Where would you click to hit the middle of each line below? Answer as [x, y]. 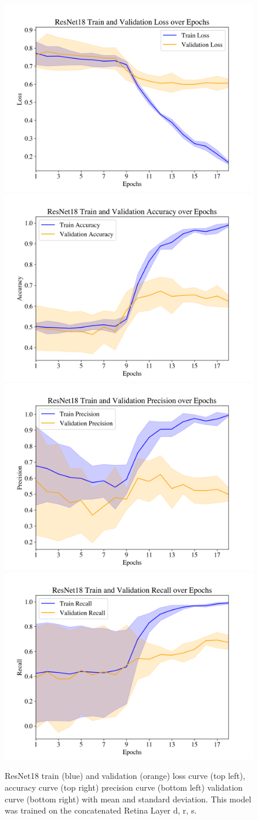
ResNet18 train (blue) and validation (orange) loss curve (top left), [125, 776]
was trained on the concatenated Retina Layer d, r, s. [101, 810]
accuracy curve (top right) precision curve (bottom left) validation [124, 787]
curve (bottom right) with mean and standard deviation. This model [128, 799]
